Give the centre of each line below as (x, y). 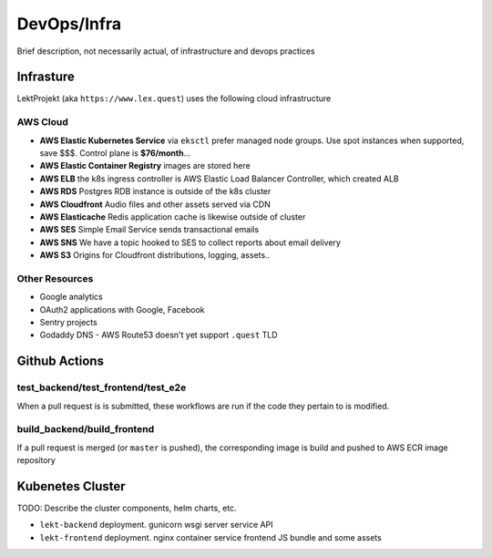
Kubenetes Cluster (72, 486)
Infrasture (46, 77)
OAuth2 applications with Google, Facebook (122, 309)
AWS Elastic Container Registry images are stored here (145, 166)
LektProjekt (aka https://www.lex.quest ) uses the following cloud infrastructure (174, 98)
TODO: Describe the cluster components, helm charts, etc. (127, 508)
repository (36, 460)
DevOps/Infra (69, 24)
